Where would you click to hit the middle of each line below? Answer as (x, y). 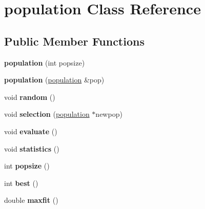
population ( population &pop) (54, 80)
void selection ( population (47, 114)
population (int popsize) (45, 62)
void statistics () (32, 148)
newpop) (109, 114)
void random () (30, 97)
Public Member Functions (74, 41)
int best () (21, 183)
